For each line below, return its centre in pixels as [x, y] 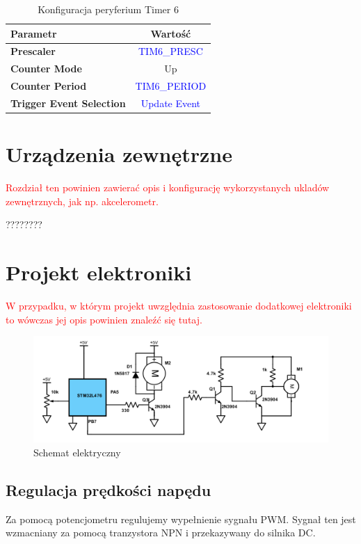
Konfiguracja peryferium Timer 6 [108, 9]
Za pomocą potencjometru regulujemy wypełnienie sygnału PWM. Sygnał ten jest [181, 519]
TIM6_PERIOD [171, 86]
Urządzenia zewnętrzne [119, 154]
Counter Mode [46, 69]
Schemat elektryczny [77, 453]
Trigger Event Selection [68, 103]
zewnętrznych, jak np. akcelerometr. [82, 201]
